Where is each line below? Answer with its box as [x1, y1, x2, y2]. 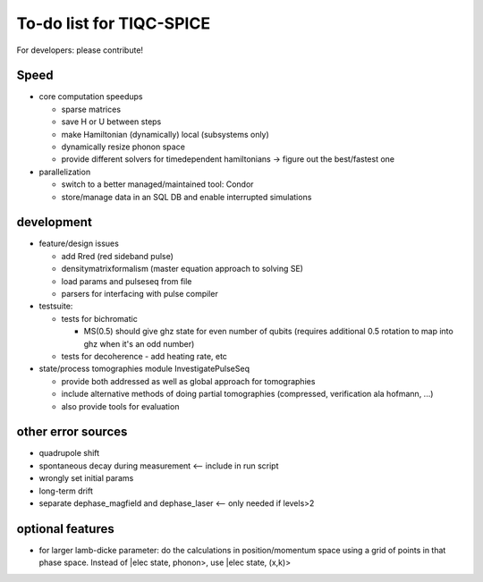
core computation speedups [38, 91, 143, 102]
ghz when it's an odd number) [83, 338, 195, 349]
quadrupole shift [38, 448, 100, 459]
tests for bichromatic [61, 313, 138, 324]
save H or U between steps [61, 116, 162, 127]
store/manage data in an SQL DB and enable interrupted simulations [61, 191, 312, 202]
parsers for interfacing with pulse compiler [61, 289, 218, 299]
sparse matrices [61, 104, 121, 114]
